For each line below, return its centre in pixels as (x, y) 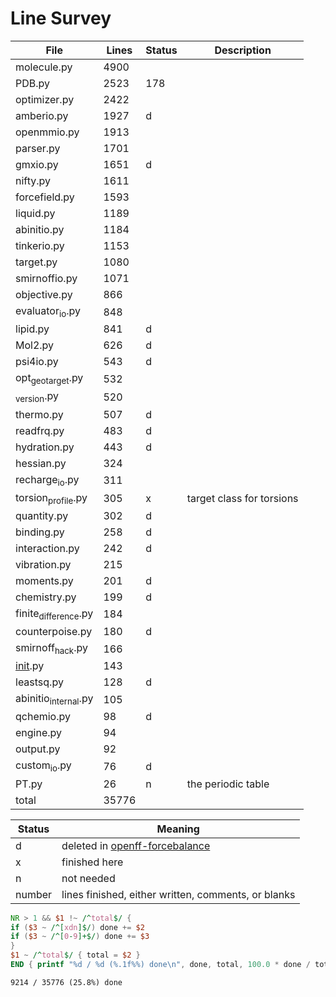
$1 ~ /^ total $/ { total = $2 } (75, 955)
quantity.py (42, 515)
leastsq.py (39, 682)
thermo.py (39, 414)
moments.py (44, 580)
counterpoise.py (54, 632)
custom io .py (43, 766)
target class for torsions (242, 499)
